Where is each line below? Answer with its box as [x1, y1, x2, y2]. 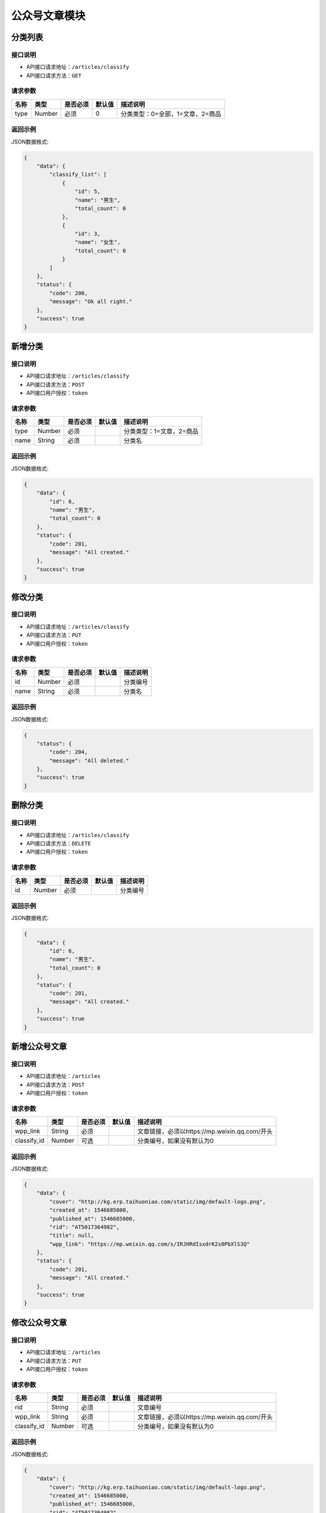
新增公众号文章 [11, 1041, 67, 1051]
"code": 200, [49, 289, 88, 297]
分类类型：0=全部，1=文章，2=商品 [121, 110, 222, 118]
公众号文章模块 [11, 9, 86, 22]
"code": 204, [49, 749, 88, 756]
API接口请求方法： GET [26, 71, 81, 79]
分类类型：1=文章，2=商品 [124, 427, 199, 436]
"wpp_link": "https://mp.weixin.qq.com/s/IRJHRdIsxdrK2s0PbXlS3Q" [49, 1241, 251, 1247]
